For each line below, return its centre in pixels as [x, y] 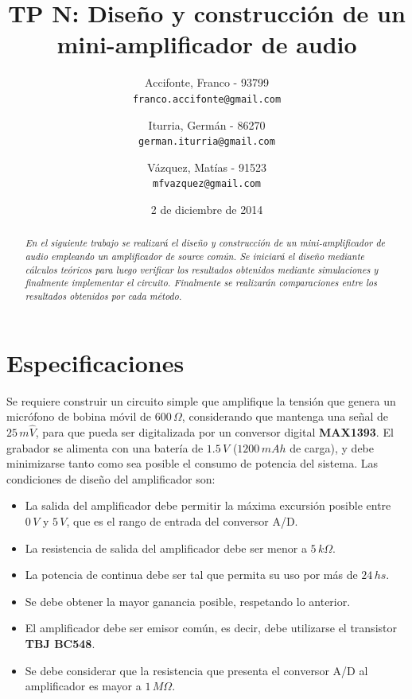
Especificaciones [95, 362]
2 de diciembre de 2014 [207, 210]
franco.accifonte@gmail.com [207, 99]
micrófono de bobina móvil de [79, 416]
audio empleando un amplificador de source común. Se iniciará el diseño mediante [195, 256]
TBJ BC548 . [60, 644]
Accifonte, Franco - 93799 [207, 82]
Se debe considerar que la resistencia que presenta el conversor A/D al [196, 670]
